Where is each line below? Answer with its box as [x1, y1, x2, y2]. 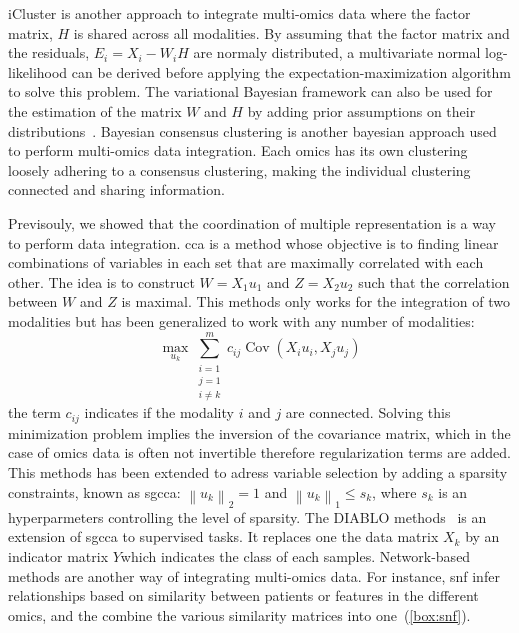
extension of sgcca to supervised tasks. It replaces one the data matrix [8, 526, 439, 547]
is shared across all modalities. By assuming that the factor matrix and [73, 22, 510, 43]
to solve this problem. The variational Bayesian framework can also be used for [8, 81, 493, 102]
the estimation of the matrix [8, 100, 182, 121]
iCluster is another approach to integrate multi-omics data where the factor [8, 3, 471, 23]
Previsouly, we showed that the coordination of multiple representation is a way [8, 212, 496, 233]
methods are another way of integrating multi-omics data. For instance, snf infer [8, 565, 500, 586]
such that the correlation [358, 271, 510, 292]
